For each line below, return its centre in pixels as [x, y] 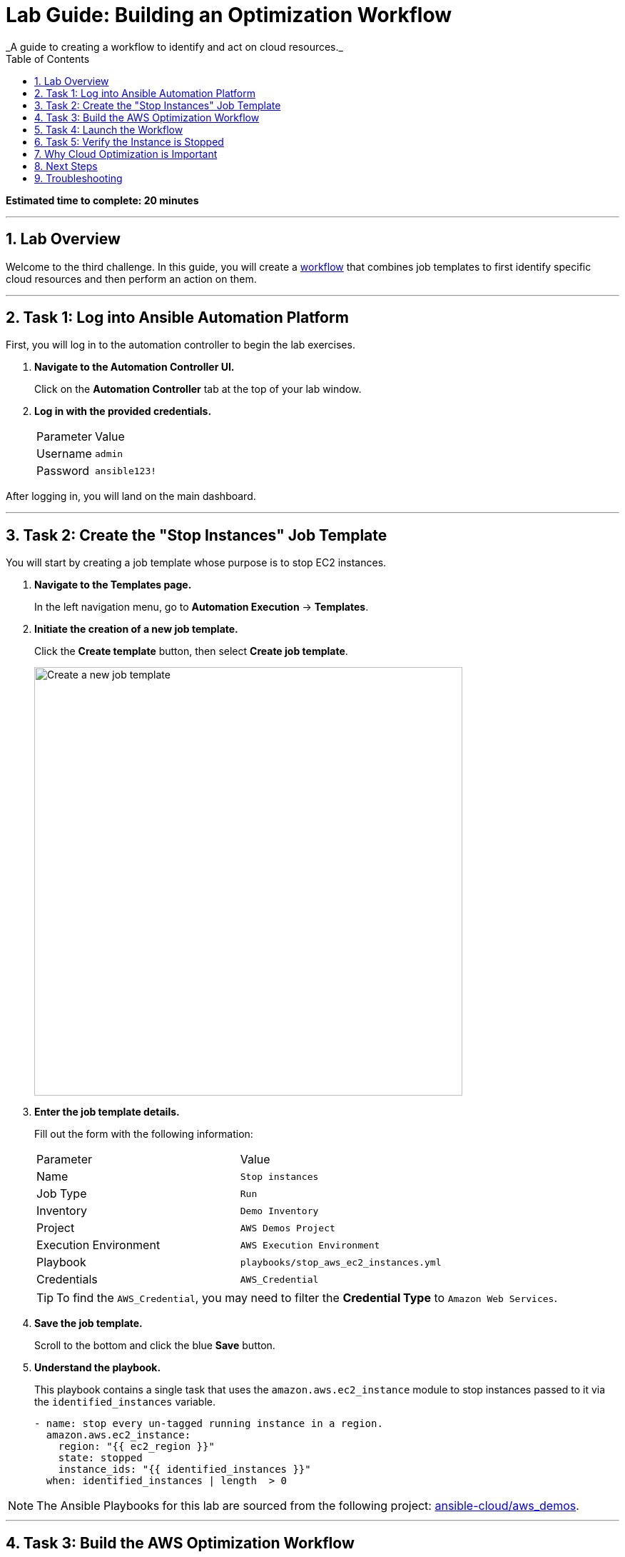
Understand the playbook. [98, 1368]
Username [64, 454]
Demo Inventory [279, 1211]
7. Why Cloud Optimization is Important [126, 154]
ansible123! [126, 471]
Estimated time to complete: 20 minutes [102, 200]
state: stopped [100, 1458]
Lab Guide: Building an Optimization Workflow [229, 15]
